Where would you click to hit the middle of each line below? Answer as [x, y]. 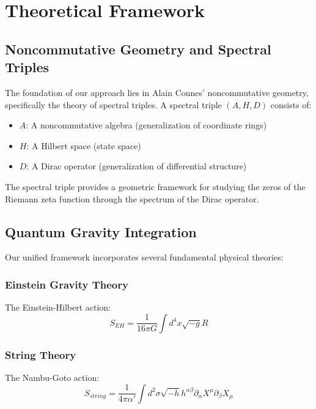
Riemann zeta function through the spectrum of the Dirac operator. [132, 198]
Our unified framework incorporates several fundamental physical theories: [144, 257]
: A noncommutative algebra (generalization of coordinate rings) [146, 125]
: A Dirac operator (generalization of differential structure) [137, 166]
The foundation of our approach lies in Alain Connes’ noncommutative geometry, [157, 92]
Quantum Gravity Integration [101, 231]
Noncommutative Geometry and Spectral [138, 49]
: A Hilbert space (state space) [84, 145]
